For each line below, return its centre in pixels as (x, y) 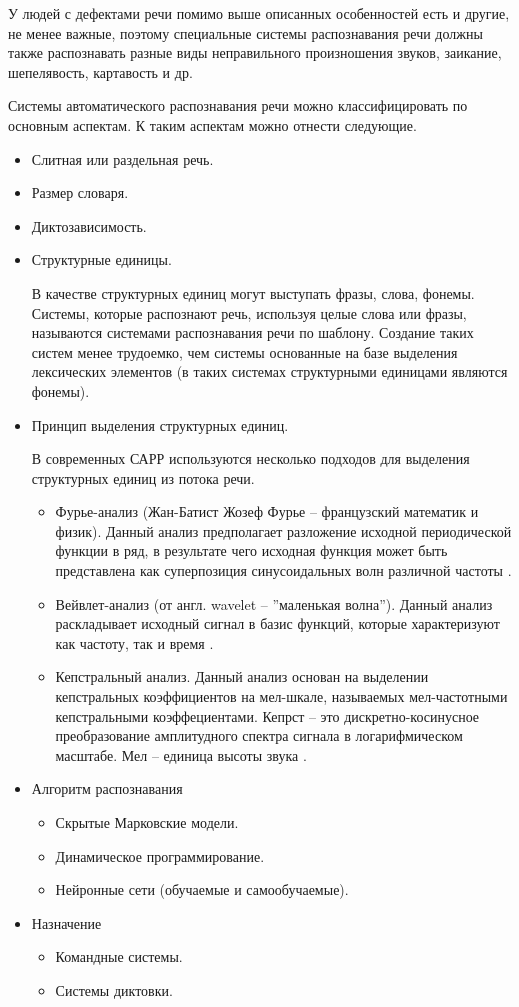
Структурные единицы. (101, 259)
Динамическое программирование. (160, 855)
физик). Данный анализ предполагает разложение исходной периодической (283, 530)
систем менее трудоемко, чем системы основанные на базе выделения (244, 351)
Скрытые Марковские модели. (147, 822)
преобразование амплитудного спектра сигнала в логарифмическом (259, 735)
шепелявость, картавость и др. (100, 71)
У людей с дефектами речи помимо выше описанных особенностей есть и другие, (259, 13)
